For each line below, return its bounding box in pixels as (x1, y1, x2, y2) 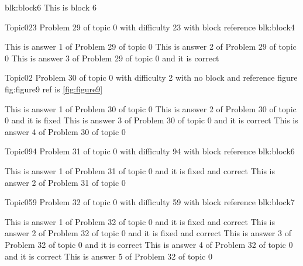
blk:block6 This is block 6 (5, 1, 97, 13)
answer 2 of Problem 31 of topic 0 (5, 176, 126, 188)
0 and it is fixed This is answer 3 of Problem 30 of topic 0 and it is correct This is (5, 114, 298, 126)
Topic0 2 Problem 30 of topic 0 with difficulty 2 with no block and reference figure (5, 71, 298, 84)
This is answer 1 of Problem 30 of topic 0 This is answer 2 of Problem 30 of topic (5, 102, 297, 115)
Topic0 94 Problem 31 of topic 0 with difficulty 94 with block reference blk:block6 (5, 145, 295, 157)
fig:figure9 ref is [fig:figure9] (5, 82, 103, 95)
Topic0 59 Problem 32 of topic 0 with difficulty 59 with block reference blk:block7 (5, 196, 295, 208)
